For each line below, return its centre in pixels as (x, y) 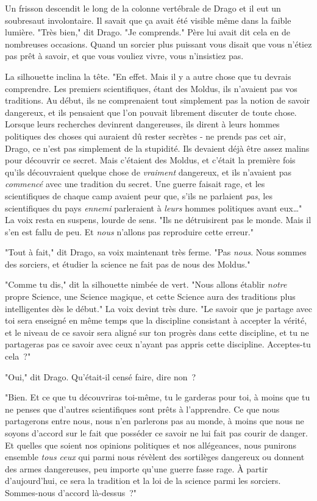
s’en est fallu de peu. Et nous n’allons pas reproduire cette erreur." (129, 231)
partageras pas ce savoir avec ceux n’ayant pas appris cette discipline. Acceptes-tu (158, 344)
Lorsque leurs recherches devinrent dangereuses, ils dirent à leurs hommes (142, 124)
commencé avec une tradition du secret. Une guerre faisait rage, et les (135, 184)
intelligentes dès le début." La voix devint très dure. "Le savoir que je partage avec (158, 308)
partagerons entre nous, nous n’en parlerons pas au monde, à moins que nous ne (155, 421)
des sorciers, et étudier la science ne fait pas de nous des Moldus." (128, 264)
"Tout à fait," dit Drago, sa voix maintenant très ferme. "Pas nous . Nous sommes (156, 252)
